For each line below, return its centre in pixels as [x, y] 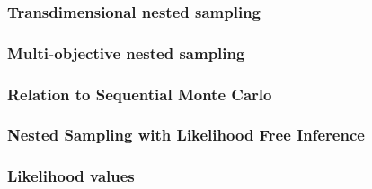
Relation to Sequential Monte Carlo [140, 94]
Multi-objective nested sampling [126, 52]
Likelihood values [71, 176]
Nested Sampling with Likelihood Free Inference [186, 135]
